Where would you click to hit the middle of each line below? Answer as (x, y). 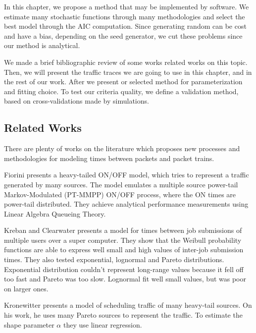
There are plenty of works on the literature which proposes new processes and (122, 148)
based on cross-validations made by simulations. (77, 101)
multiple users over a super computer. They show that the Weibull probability (123, 240)
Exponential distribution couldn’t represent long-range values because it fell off (124, 269)
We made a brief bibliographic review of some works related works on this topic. (126, 62)
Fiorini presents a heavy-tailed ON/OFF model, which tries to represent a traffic (127, 175)
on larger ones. (26, 288)
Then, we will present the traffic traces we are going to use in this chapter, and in (128, 72)
